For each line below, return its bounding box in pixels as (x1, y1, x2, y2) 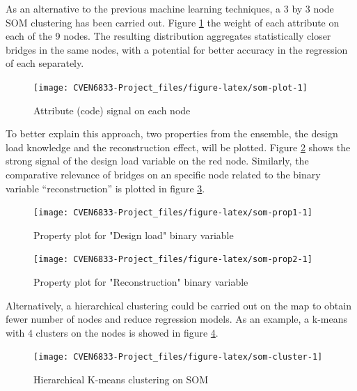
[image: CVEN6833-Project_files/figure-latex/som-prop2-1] (33, 254, 312, 265)
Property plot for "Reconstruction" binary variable (33, 275, 248, 289)
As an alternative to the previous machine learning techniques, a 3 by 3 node (6, 1, 334, 15)
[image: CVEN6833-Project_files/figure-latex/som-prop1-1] (33, 208, 312, 218)
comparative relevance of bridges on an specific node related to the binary (6, 167, 321, 181)
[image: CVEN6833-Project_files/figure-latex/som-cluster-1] (33, 352, 323, 362)
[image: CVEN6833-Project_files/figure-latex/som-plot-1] (33, 82, 308, 93)
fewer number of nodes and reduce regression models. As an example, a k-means (6, 312, 347, 326)
